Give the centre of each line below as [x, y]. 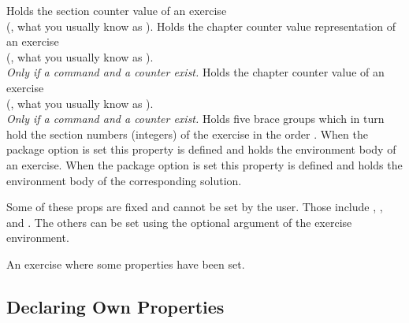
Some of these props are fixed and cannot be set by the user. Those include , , [195, 207]
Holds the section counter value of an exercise [117, 10]
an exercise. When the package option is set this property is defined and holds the [204, 164]
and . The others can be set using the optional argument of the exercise [179, 222]
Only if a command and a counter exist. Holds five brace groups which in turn [195, 119]
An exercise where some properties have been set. [126, 264]
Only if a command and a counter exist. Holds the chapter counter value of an [195, 72]
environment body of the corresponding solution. [124, 180]
